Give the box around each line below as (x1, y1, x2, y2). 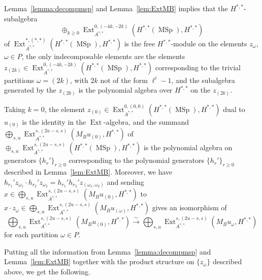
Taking (4, 103, 26, 114)
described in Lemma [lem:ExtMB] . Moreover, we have (4, 166, 173, 177)
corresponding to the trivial (155, 62, 241, 72)
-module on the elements (171, 38, 247, 48)
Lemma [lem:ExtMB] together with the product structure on (4, 256, 194, 267)
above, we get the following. (4, 266, 90, 276)
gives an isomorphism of (152, 202, 227, 213)
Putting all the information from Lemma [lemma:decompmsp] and (4, 246, 211, 257)
